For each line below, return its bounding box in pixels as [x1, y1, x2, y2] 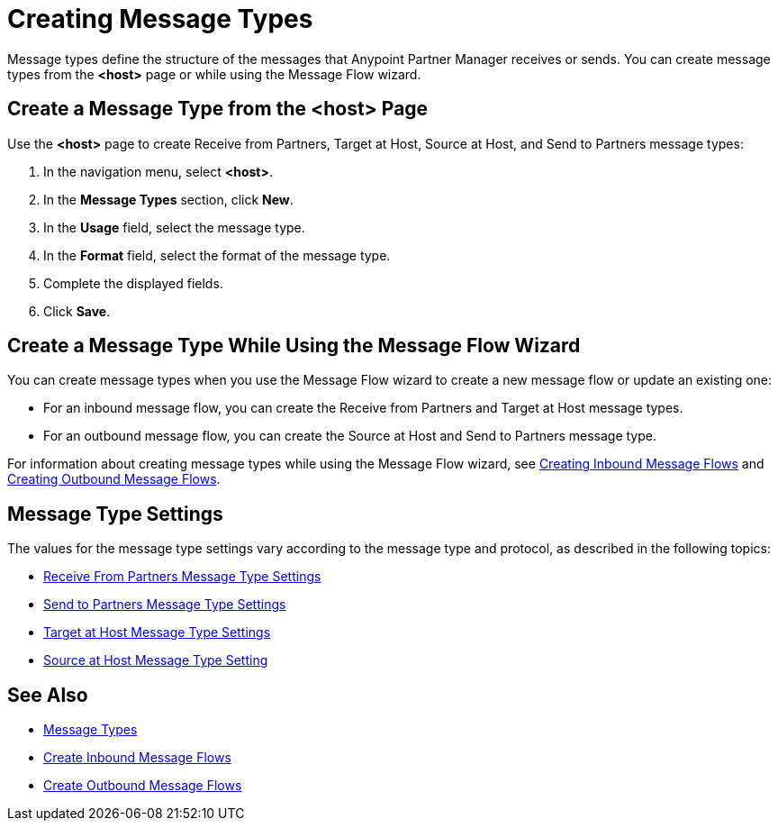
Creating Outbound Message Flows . [7, 471, 221, 487]
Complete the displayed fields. [43, 275, 223, 291]
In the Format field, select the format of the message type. [43, 247, 391, 263]
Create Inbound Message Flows [43, 750, 231, 766]
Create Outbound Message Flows [43, 778, 242, 794]
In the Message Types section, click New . [43, 191, 294, 207]
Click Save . [43, 303, 111, 319]
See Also [7, 683, 88, 706]
